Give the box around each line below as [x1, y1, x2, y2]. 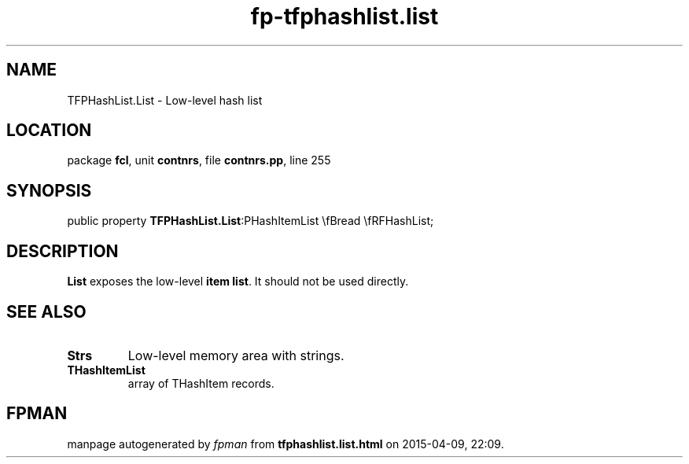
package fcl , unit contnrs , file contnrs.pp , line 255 [67, 153, 331, 168]
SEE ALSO [6, 301, 87, 322]
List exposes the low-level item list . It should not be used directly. [67, 274, 409, 289]
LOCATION [6, 120, 92, 141]
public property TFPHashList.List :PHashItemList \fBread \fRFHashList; [67, 214, 434, 228]
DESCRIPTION [6, 241, 119, 261]
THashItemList [67, 363, 146, 377]
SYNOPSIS [6, 180, 92, 201]
